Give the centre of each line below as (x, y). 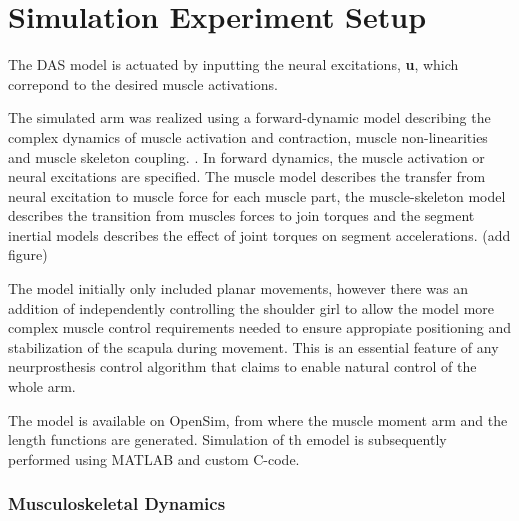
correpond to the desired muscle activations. (143, 83)
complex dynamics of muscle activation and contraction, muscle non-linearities (248, 136)
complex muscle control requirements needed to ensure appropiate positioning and (259, 327)
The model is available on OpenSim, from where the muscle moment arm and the (258, 419)
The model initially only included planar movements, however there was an (238, 288)
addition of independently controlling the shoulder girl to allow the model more (251, 307)
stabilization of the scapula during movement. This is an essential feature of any (253, 346)
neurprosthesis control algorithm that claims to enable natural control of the (242, 366)
